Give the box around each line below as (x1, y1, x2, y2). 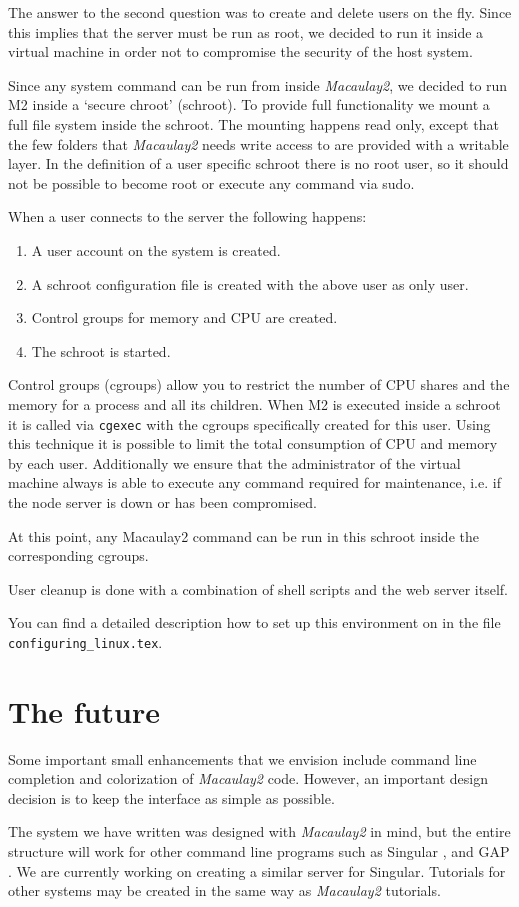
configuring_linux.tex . (8, 631, 163, 652)
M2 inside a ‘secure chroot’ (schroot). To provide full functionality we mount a (8, 94, 490, 115)
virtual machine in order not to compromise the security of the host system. (8, 41, 473, 62)
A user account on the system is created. (31, 239, 281, 260)
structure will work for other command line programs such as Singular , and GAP (8, 841, 510, 862)
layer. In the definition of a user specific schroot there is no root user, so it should (8, 153, 509, 174)
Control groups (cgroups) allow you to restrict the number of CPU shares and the (8, 374, 510, 395)
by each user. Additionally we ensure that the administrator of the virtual (8, 452, 461, 473)
